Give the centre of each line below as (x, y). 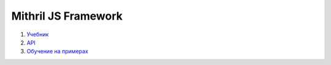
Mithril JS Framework (67, 16)
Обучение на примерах (58, 52)
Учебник (38, 34)
